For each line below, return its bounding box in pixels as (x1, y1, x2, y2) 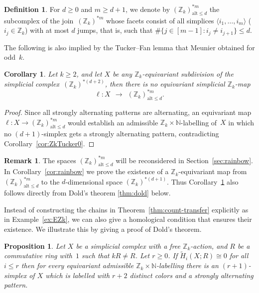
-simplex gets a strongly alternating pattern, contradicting (41, 128, 219, 138)
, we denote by (126, 3, 170, 14)
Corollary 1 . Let (4, 69, 58, 79)
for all (229, 250, 249, 261)
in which (228, 117, 255, 127)
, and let (76, 69, 102, 79)
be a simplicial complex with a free (76, 240, 181, 251)
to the (41, 176, 60, 187)
